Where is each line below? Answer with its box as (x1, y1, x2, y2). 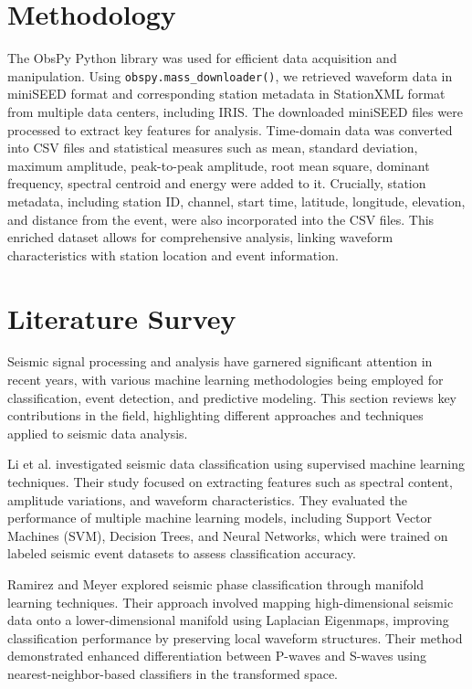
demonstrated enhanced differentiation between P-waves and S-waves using (7, 646, 427, 665)
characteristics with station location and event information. (7, 245, 339, 264)
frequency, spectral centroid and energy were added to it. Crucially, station (7, 174, 426, 193)
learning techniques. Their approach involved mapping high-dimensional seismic (7, 592, 454, 611)
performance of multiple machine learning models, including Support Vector (7, 508, 433, 527)
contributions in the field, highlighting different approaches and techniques (7, 406, 424, 425)
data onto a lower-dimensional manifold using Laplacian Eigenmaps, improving (7, 610, 449, 630)
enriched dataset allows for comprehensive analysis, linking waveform (7, 228, 393, 247)
